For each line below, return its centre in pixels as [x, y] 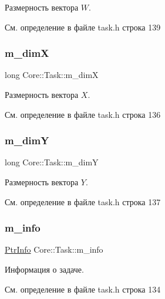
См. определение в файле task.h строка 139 [83, 27]
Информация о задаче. [44, 269]
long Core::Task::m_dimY [52, 162]
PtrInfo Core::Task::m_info [54, 249]
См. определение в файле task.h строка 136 [83, 114]
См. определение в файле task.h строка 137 [83, 201]
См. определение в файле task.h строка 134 [83, 289]
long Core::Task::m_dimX [52, 75]
